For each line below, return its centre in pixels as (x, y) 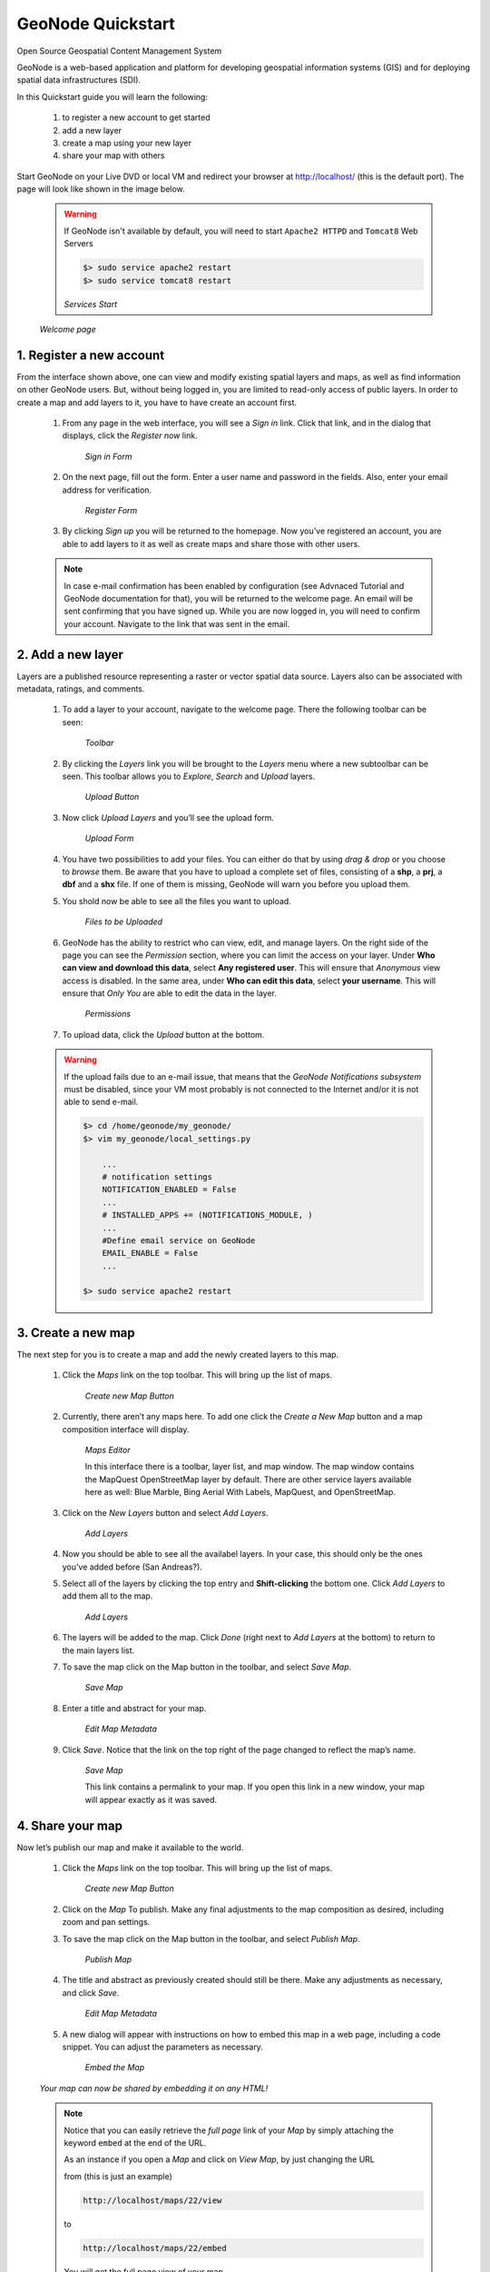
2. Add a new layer (70, 654)
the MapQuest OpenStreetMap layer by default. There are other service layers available (248, 1479)
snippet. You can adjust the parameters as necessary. (162, 2047)
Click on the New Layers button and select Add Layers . (165, 1512)
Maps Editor (108, 1450)
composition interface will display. (126, 1429)
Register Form (111, 511)
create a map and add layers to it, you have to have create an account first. (157, 402)
